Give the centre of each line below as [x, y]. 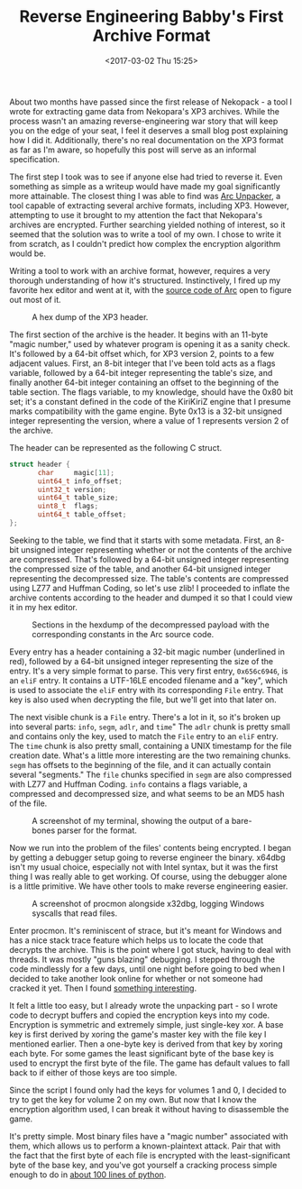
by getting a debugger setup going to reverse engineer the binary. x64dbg [147, 857]
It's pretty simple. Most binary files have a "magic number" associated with [149, 1136]
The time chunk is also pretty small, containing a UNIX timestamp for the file [151, 745]
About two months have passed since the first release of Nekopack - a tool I [151, 102]
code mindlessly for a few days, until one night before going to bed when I [147, 969]
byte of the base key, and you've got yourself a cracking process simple [143, 1165]
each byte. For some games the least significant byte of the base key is [142, 1053]
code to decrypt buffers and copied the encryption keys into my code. [140, 1015]
